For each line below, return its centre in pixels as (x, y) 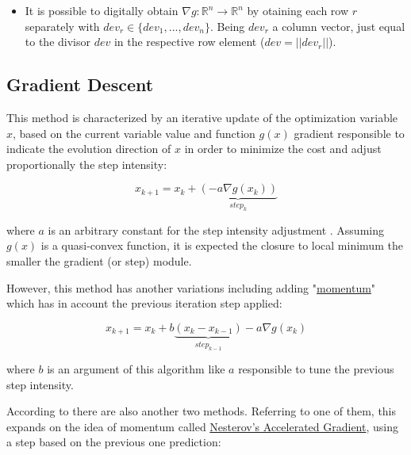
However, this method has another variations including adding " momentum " (191, 287)
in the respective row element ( (189, 42)
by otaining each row (298, 10)
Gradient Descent (80, 84)
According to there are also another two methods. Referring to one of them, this (202, 411)
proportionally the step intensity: (87, 164)
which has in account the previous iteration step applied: (144, 303)
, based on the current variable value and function (134, 133)
